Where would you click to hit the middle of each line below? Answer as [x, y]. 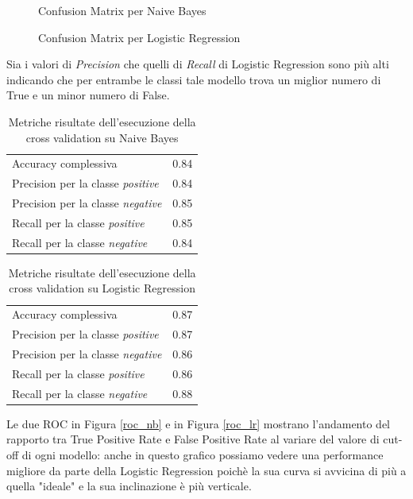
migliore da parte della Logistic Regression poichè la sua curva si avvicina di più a [206, 470]
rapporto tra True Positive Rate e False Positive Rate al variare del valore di [193, 439]
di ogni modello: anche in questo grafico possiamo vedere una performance [203, 454]
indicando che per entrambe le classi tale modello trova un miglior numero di [194, 79]
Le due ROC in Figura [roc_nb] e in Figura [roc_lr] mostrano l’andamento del [198, 423]
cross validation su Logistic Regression [102, 288]
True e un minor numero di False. [88, 95]
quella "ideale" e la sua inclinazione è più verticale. [129, 486]
